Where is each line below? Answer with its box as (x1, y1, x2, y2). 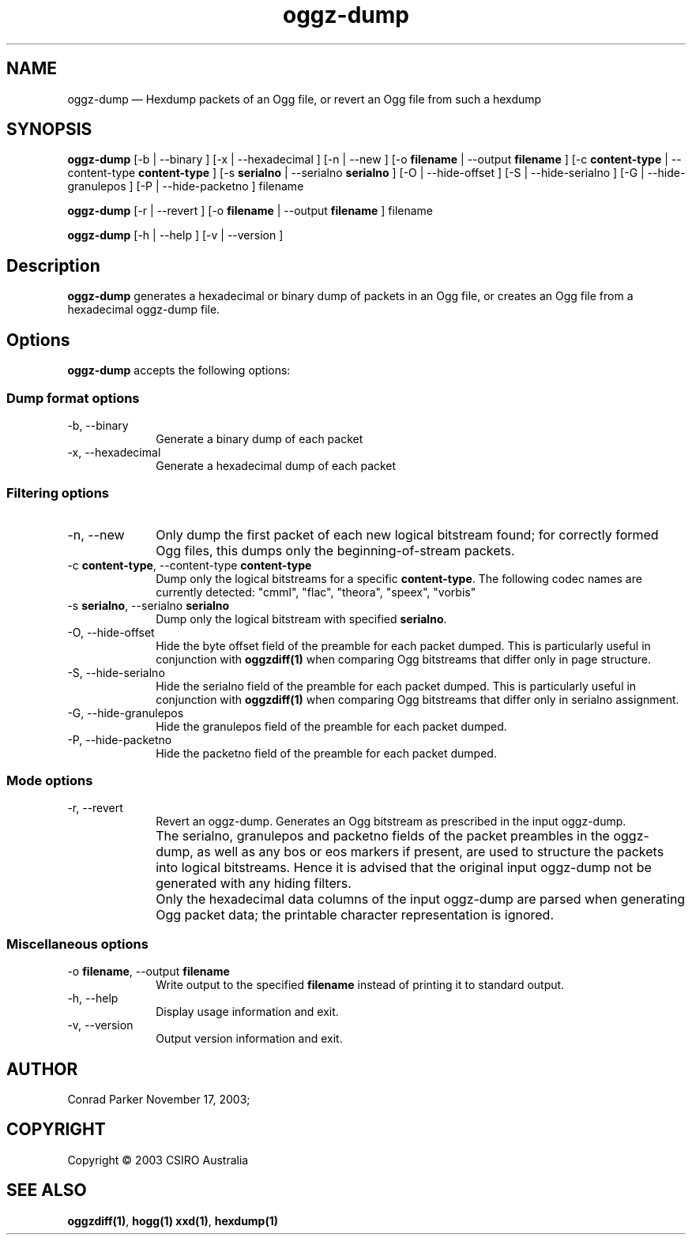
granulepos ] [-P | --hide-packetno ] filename (67, 179, 304, 194)
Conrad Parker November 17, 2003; (67, 1092, 250, 1106)
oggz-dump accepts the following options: (67, 363, 291, 378)
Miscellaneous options (6, 935, 149, 952)
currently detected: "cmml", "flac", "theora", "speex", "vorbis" (156, 585, 476, 599)
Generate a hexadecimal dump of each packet (156, 458, 397, 472)
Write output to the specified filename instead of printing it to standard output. (156, 978, 565, 992)
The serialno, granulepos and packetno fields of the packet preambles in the (156, 828, 610, 844)
